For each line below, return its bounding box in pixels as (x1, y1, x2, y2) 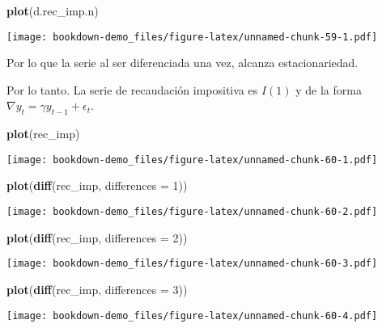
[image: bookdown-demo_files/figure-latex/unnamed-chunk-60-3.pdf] (6, 258, 378, 270)
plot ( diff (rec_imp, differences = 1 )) (6, 177, 188, 194)
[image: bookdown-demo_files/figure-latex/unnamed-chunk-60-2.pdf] (6, 206, 378, 218)
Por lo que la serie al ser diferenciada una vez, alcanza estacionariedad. (6, 54, 359, 71)
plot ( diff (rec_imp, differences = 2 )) (6, 229, 188, 246)
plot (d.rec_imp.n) (6, 2, 99, 19)
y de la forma (295, 81, 362, 98)
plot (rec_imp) (6, 125, 80, 142)
